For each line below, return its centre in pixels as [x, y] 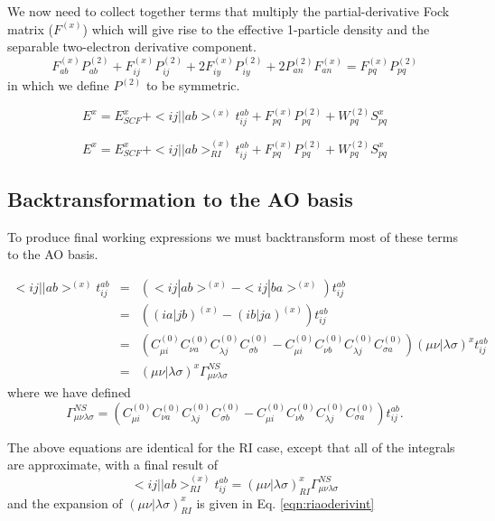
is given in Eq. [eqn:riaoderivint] [285, 502]
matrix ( [30, 28]
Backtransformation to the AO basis [180, 199]
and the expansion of [65, 502]
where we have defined [69, 392]
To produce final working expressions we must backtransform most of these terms [233, 236]
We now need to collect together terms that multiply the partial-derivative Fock [229, 11]
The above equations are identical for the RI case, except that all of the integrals [231, 447]
